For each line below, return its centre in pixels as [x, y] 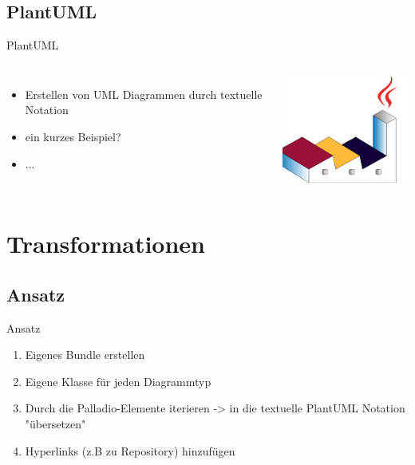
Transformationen [106, 244]
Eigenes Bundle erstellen [85, 355]
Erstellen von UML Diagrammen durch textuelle [144, 94]
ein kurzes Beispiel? [73, 136]
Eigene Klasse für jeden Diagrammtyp [118, 381]
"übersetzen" [55, 424]
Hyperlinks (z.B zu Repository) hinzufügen [130, 450]
